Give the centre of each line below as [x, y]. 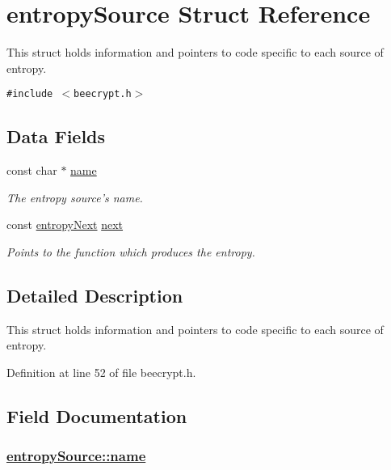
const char [32, 170]
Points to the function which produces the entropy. [131, 251]
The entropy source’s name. [75, 197]
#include [30, 94]
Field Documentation [97, 415]
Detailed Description [95, 295]
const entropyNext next [65, 224]
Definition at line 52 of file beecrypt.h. [101, 372]
